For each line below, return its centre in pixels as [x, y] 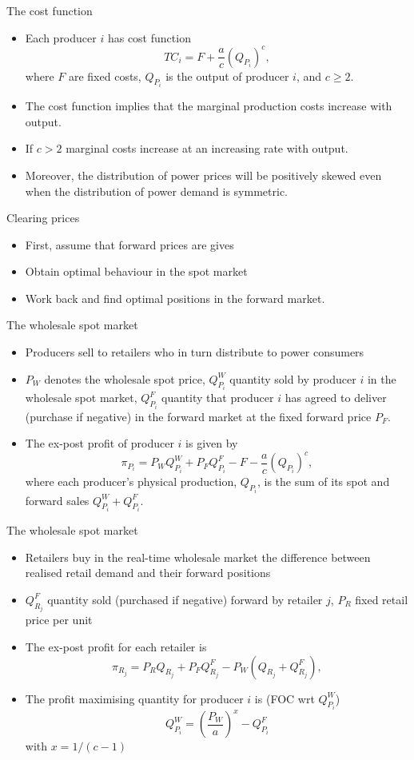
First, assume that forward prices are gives [129, 244]
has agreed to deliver [336, 398]
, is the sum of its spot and [323, 481]
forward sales [57, 500]
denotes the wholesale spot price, [125, 378]
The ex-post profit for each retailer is [116, 646]
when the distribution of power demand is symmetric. [156, 191]
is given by [212, 443]
